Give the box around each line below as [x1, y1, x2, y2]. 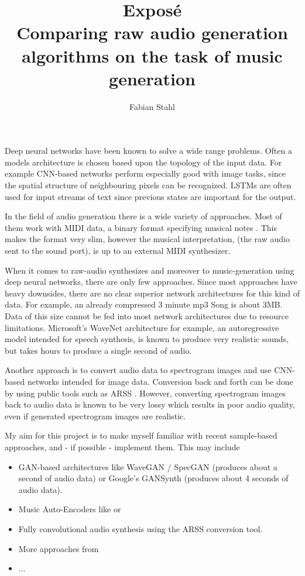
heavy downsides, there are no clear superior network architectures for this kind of [5, 287, 300, 299]
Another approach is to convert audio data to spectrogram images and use [5, 364, 272, 376]
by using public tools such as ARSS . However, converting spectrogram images [5, 387, 286, 399]
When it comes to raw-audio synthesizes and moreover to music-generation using [5, 264, 294, 276]
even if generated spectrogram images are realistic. [5, 409, 186, 422]
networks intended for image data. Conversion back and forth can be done [27, 375, 293, 387]
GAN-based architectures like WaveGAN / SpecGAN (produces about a [18, 460, 277, 472]
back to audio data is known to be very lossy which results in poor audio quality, [5, 398, 295, 411]
